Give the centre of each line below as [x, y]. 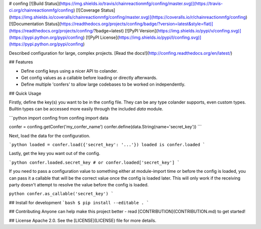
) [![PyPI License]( [101, 37]
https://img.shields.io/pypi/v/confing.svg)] [199, 31]
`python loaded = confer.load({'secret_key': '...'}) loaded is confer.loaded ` [107, 145]
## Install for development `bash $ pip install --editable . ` [79, 202]
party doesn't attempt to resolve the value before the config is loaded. [79, 184]
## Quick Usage [25, 93]
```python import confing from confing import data [59, 118]
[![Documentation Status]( [35, 24]
